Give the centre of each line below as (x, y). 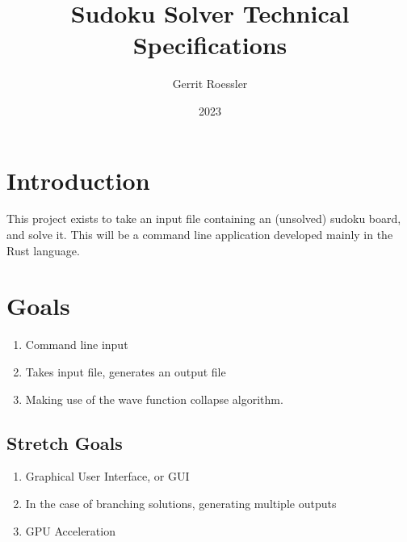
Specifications (210, 45)
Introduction (78, 180)
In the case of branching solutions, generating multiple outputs (181, 503)
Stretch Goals (65, 442)
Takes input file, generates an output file (126, 371)
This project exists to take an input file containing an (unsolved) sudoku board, (204, 218)
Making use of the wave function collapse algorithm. (154, 399)
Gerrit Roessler (210, 84)
